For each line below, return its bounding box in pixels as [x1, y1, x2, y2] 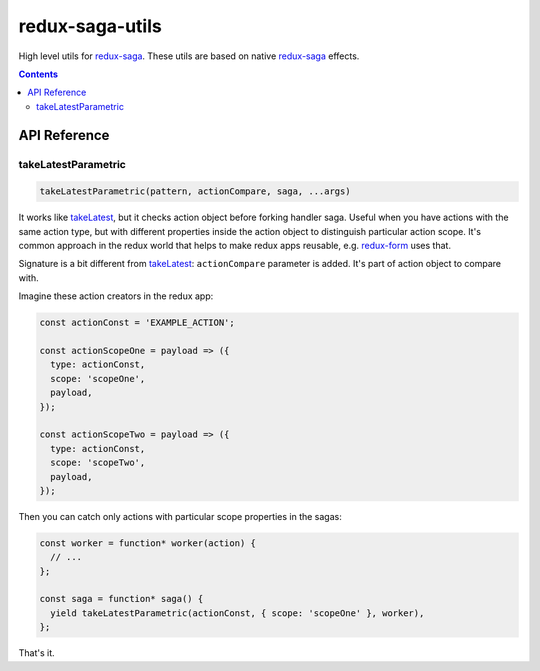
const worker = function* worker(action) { [39, 537, 257, 549]
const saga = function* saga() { [39, 593, 204, 605]
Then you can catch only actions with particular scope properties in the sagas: [18, 510, 342, 522]
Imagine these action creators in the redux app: [18, 290, 214, 302]
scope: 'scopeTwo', [50, 457, 146, 469]
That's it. [18, 647, 55, 659]
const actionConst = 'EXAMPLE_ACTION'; [39, 317, 235, 329]
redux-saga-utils [18, 15, 162, 37]
